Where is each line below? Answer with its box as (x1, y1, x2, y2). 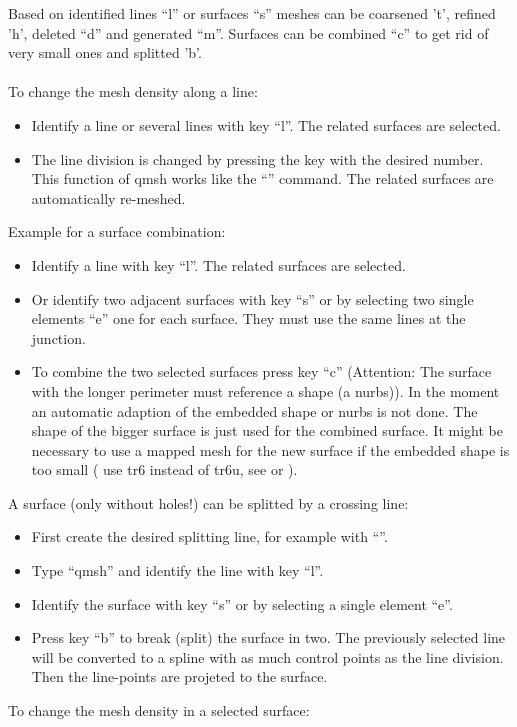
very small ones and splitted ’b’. (8, 42, 202, 63)
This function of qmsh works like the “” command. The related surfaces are (31, 168, 494, 189)
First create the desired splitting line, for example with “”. (31, 526, 388, 547)
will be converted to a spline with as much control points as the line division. (31, 646, 504, 667)
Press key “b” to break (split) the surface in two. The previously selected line (31, 627, 506, 648)
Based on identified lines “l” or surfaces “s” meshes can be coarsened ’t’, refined (8, 3, 496, 23)
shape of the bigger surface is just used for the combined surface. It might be (31, 420, 503, 441)
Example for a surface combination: (8, 221, 226, 242)
